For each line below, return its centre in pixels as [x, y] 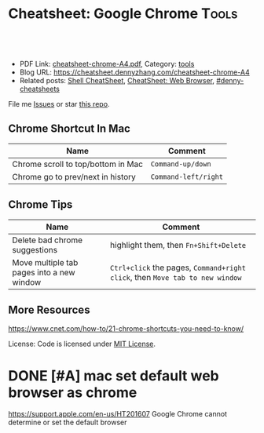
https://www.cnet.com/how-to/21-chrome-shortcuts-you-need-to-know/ [126, 329]
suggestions [35, 249]
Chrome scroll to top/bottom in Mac [78, 164]
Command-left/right [187, 176]
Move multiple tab [45, 262]
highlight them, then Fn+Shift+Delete [178, 245]
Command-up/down [181, 164]
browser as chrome [73, 392]
